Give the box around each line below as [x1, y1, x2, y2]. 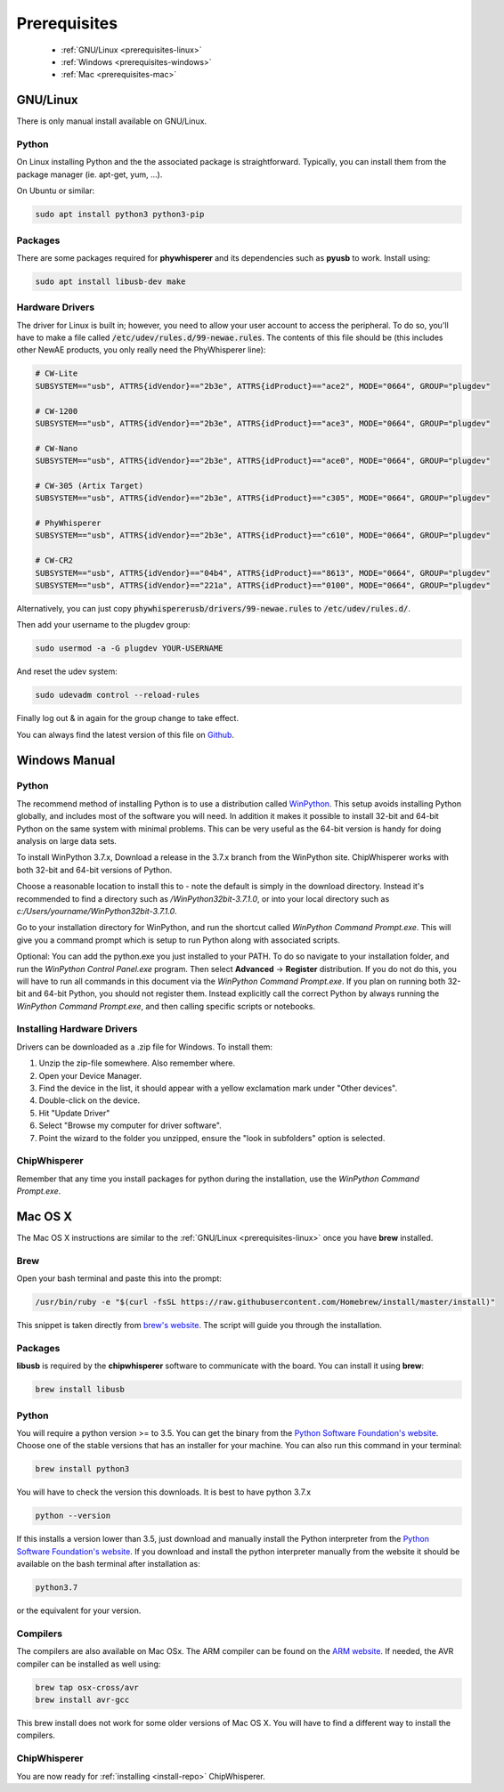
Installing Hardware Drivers [16, 1023, 138, 1035]
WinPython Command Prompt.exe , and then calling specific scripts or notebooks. [16, 1001, 316, 1011]
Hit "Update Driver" [38, 1107, 110, 1118]
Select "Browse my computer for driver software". [38, 1120, 222, 1131]
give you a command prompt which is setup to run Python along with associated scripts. [16, 935, 340, 945]
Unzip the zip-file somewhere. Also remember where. [38, 1058, 236, 1068]
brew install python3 [35, 1464, 130, 1474]
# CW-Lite [35, 369, 78, 378]
